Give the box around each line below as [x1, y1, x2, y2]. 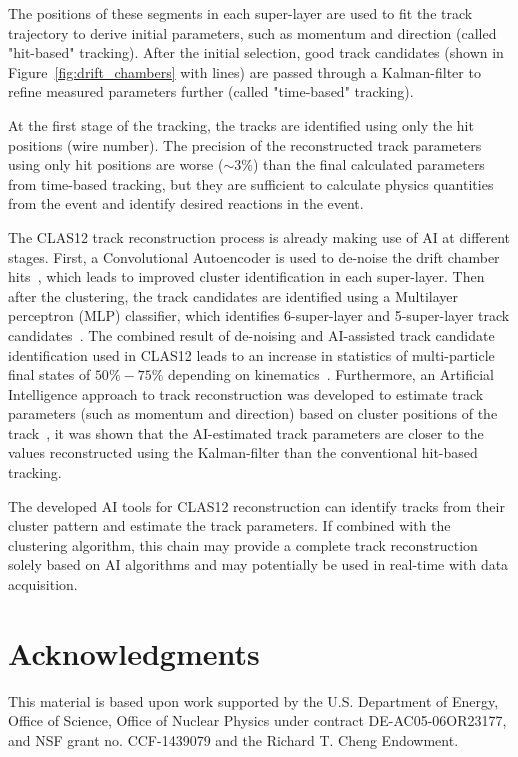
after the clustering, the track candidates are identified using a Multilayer [8, 285, 459, 306]
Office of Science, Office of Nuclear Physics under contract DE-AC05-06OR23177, [8, 710, 507, 731]
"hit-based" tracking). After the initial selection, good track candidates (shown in [8, 42, 504, 63]
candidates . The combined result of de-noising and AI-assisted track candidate [8, 324, 495, 345]
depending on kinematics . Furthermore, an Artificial [168, 364, 494, 385]
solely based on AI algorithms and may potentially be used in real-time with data [8, 554, 509, 575]
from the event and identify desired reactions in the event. [8, 193, 364, 214]
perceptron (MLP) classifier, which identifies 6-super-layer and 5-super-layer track [8, 305, 510, 326]
